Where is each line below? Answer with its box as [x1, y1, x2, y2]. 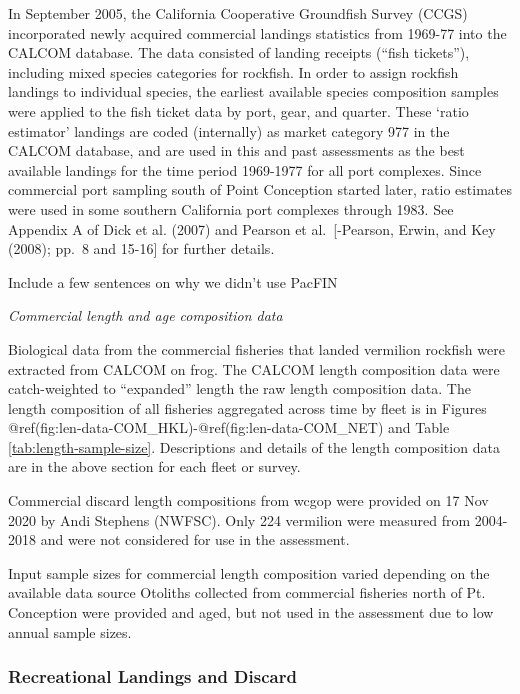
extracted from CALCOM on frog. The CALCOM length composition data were [8, 358, 500, 379]
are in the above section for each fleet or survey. [8, 456, 301, 477]
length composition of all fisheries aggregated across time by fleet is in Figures [8, 397, 487, 418]
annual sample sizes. [8, 621, 132, 642]
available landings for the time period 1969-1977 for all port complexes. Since [8, 159, 482, 180]
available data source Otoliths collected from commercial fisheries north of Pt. [8, 582, 486, 603]
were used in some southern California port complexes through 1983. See [8, 198, 454, 219]
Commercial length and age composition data [8, 305, 283, 326]
